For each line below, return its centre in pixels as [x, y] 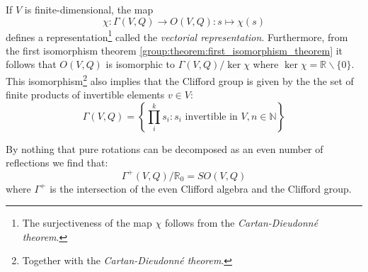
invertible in [211, 117]
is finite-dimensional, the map [89, 9]
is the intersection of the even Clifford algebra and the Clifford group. [201, 188]
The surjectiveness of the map [87, 223]
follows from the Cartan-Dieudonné [241, 223]
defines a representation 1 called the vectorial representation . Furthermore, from [177, 35]
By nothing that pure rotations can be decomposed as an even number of [165, 148]
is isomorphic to [140, 64]
